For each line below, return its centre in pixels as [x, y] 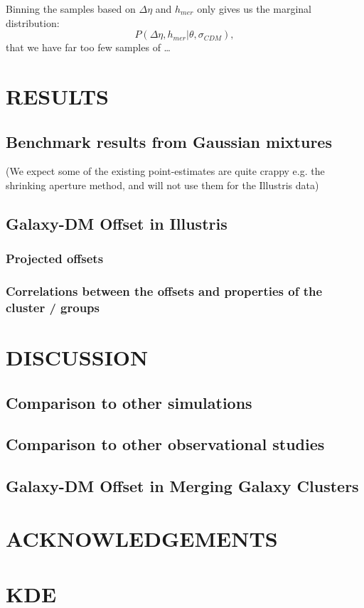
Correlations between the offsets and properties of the [164, 291]
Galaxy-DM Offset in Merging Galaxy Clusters [182, 486]
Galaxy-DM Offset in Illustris [117, 223]
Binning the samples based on [71, 9]
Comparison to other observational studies [165, 444]
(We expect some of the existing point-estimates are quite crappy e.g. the [165, 171]
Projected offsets [55, 258]
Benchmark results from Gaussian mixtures [169, 141]
